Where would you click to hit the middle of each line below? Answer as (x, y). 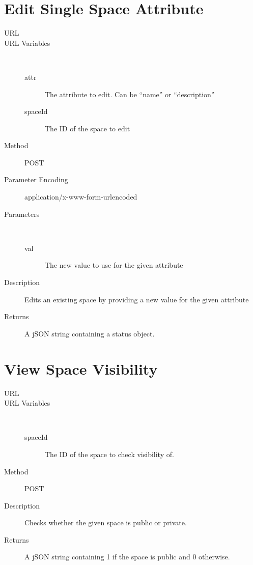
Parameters (22, 214)
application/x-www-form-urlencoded (81, 197)
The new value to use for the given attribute (114, 265)
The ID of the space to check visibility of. (109, 454)
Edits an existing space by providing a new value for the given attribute (137, 299)
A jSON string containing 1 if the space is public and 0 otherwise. (127, 557)
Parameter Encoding (36, 179)
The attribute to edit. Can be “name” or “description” (130, 94)
